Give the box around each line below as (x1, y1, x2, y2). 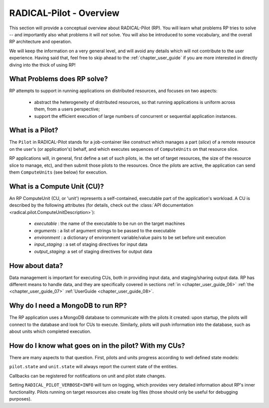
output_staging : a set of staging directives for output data (34, 248, 152, 254)
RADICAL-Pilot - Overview (9, 7, 120, 18)
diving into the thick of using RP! (9, 62, 76, 68)
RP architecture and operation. (9, 39, 72, 45)
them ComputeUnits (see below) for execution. (9, 169, 108, 175)
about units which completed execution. (9, 328, 92, 334)
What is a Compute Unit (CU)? (9, 182, 104, 191)
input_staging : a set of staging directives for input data (34, 241, 148, 247)
